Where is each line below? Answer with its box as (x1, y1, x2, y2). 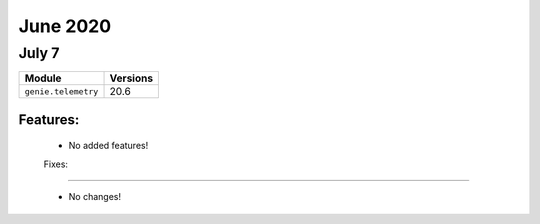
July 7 (18, 44, 60, 62)
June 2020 (18, 15, 112, 37)
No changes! (68, 191, 122, 203)
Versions (109, 71, 154, 85)
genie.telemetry (24, 86, 99, 97)
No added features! (68, 140, 149, 152)
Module (24, 71, 62, 85)
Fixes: (43, 158, 69, 170)
